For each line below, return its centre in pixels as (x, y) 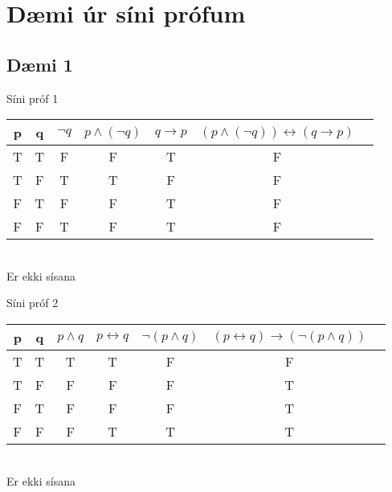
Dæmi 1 (40, 64)
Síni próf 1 (33, 98)
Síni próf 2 (33, 303)
